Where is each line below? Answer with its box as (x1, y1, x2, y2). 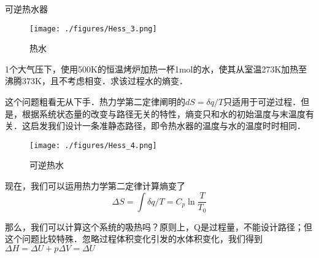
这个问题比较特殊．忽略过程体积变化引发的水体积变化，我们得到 (5, 232, 263, 245)
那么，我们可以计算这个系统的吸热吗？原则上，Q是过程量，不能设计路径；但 (5, 220, 312, 233)
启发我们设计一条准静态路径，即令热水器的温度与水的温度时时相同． (30, 119, 306, 132)
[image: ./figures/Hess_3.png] (29, 24, 157, 33)
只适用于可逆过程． (223, 95, 301, 108)
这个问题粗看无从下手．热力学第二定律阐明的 (5, 95, 185, 108)
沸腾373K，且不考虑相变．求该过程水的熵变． (5, 74, 188, 87)
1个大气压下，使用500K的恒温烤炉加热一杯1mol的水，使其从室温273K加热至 (5, 62, 307, 75)
